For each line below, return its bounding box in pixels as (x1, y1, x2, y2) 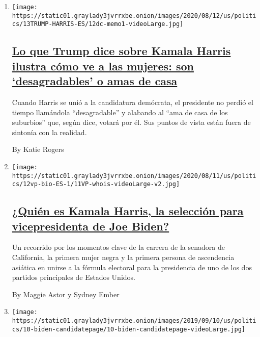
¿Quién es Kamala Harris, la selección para (12, 203, 244, 219)
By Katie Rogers (12, 144, 64, 154)
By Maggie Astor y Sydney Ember (12, 289, 120, 299)
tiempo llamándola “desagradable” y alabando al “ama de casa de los (12, 107, 228, 117)
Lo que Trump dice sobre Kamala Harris (12, 43, 231, 59)
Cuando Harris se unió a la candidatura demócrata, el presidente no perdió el (12, 96, 253, 107)
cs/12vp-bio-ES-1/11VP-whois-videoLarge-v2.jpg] (12, 180, 180, 188)
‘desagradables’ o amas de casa (12, 73, 178, 89)
